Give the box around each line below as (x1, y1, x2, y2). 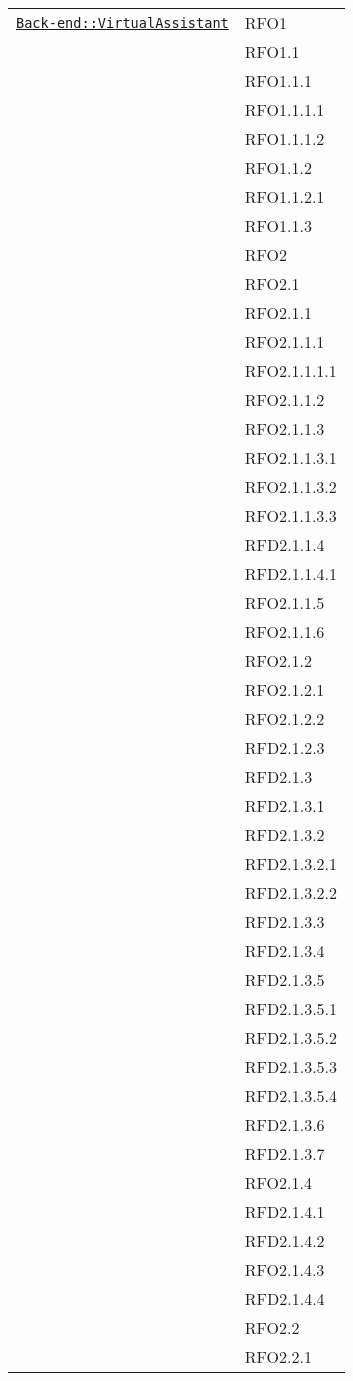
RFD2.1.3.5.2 (244, 1026, 338, 1049)
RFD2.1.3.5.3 (244, 1055, 338, 1078)
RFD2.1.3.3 (244, 910, 325, 933)
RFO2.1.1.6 (244, 620, 325, 643)
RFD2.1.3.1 (244, 794, 325, 817)
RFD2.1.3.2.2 (244, 881, 338, 904)
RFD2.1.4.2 (244, 1229, 325, 1252)
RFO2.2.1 (244, 1345, 312, 1368)
